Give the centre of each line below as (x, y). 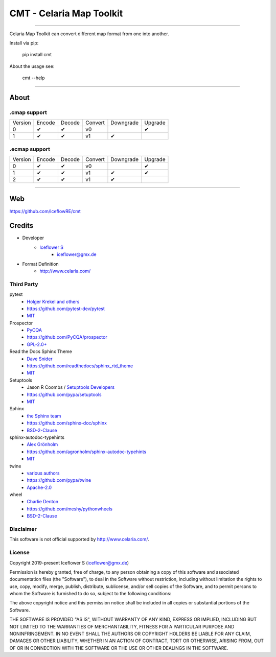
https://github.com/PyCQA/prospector (67, 337)
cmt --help (34, 78)
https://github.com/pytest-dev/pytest (66, 309)
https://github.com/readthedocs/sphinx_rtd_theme (80, 366)
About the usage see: (32, 66)
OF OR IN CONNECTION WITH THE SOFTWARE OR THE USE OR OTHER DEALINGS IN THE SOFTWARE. (119, 648)
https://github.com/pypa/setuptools (64, 394)
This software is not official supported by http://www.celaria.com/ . (79, 539)
